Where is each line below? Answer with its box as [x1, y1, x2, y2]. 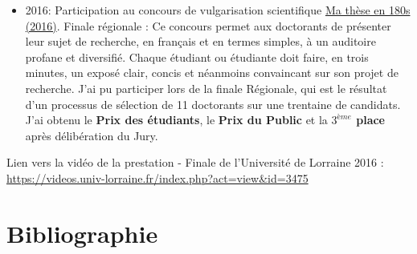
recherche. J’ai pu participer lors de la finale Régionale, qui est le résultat [25, 79, 387, 96]
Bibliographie [6, 216, 158, 249]
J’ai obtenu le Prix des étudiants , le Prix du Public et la [25, 111, 328, 128]
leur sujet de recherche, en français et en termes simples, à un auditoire [25, 33, 376, 50]
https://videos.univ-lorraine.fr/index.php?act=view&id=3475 [6, 169, 309, 186]
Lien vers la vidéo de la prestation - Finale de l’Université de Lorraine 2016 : [6, 154, 384, 171]
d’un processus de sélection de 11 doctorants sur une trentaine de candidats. [25, 95, 401, 112]
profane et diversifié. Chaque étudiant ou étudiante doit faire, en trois [25, 48, 369, 65]
